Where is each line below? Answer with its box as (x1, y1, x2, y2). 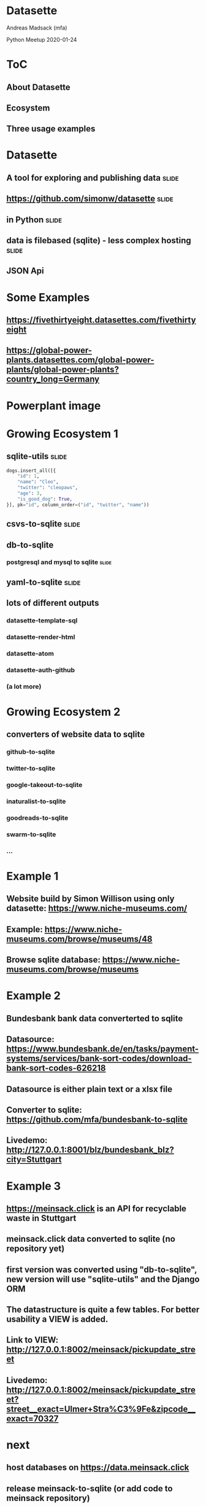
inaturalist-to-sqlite (6, 797, 66, 806)
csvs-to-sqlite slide (6, 519, 81, 529)
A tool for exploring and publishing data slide (6, 173, 179, 183)
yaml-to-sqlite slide (6, 577, 81, 587)
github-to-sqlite (6, 748, 55, 756)
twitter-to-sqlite (6, 764, 56, 773)
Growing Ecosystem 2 (6, 705, 121, 719)
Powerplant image (6, 399, 101, 412)
